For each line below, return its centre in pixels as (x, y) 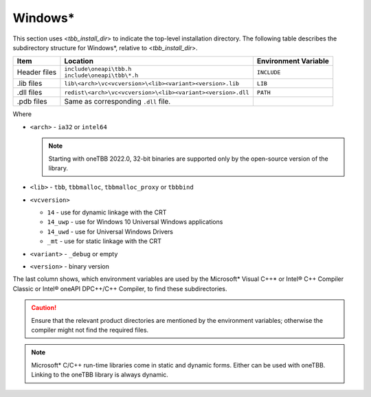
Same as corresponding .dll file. (117, 102)
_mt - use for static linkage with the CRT (104, 241)
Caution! (44, 308)
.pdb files (32, 102)
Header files (37, 72)
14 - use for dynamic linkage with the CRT (107, 212)
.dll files (30, 93)
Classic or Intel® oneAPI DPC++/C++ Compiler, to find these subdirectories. (120, 288)
